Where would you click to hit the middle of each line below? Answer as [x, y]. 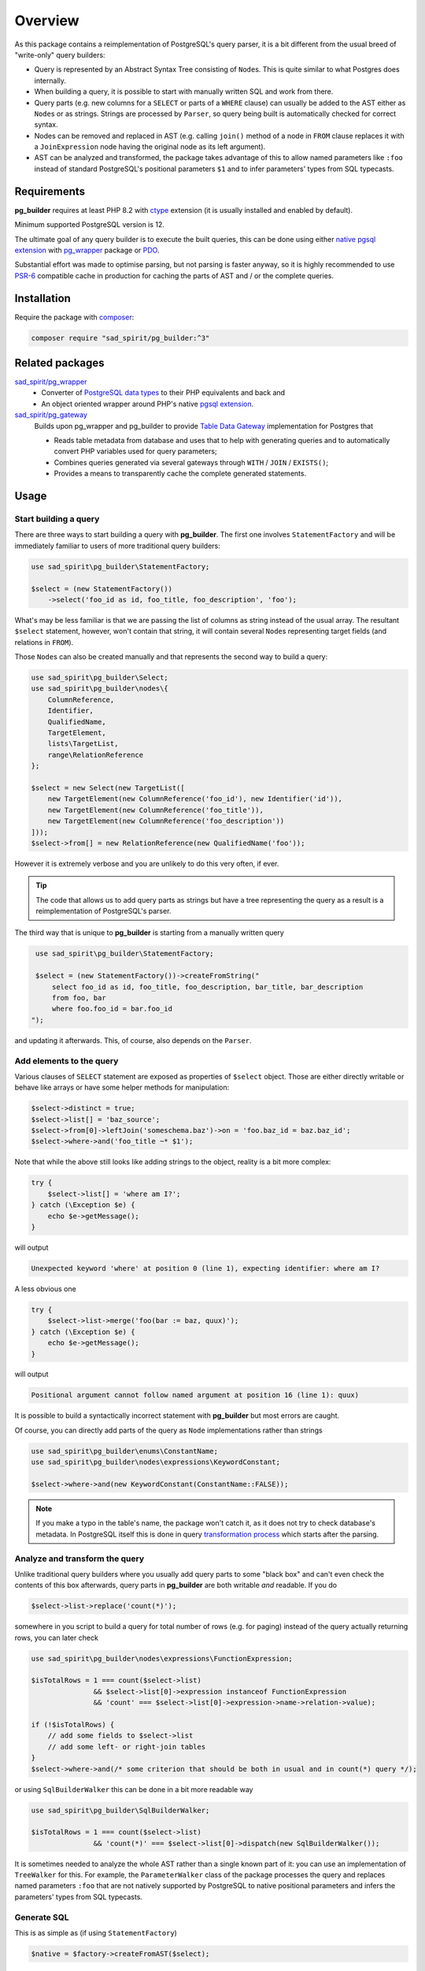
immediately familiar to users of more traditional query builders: [117, 546]
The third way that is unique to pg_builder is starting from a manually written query [150, 933]
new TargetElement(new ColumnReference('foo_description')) [166, 821]
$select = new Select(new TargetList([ [108, 788]
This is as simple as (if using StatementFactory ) [96, 1932]
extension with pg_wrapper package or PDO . [87, 250]
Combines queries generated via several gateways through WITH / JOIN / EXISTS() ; [191, 462]
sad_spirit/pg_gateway [51, 415]
